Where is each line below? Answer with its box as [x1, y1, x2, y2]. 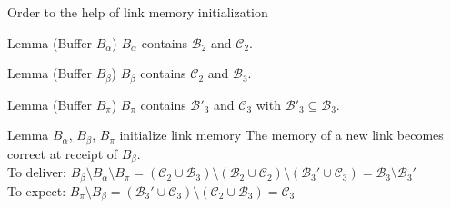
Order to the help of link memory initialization [7, 3, 268, 21]
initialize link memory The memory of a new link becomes [119, 125, 444, 144]
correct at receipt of [7, 144, 118, 163]
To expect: [7, 181, 66, 200]
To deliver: [7, 163, 66, 182]
